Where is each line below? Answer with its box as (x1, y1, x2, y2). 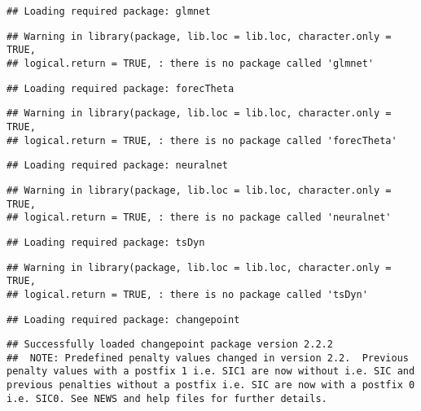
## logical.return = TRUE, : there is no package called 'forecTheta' (7, 134, 397, 146)
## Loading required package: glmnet (7, 6, 211, 17)
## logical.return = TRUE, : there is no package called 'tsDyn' (7, 288, 368, 300)
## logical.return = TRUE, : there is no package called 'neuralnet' (7, 212, 392, 224)
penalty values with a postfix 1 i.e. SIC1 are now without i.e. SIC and (7, 365, 415, 378)
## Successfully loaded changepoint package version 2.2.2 (7, 339, 333, 351)
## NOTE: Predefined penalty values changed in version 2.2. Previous (7, 352, 409, 364)
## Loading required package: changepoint (7, 313, 240, 326)
